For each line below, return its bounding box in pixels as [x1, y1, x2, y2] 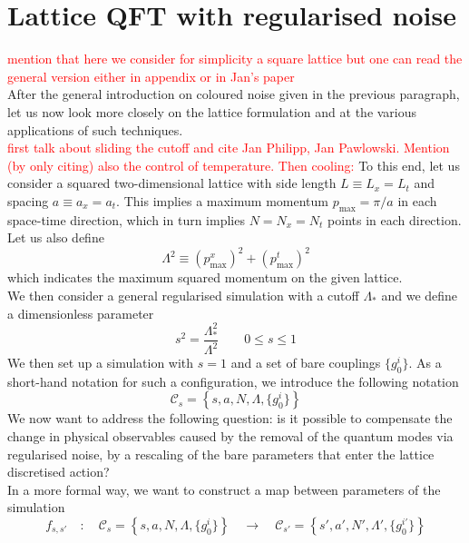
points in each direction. [327, 210, 462, 229]
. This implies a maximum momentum [116, 191, 328, 210]
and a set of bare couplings [230, 353, 381, 372]
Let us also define [7, 228, 104, 247]
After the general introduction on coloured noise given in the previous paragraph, [7, 84, 460, 104]
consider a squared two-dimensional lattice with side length [7, 173, 337, 193]
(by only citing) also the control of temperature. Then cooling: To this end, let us [7, 155, 460, 174]
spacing [7, 191, 49, 210]
